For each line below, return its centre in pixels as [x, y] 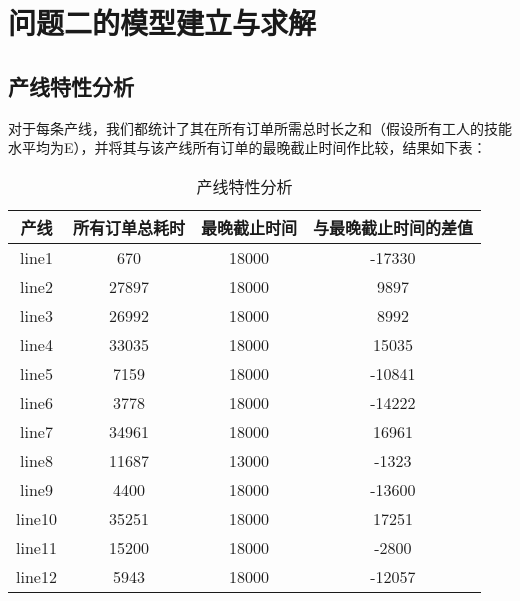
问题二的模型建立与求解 [162, 22]
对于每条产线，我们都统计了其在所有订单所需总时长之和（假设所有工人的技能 [260, 127]
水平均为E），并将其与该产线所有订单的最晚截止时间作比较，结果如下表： [247, 147]
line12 [36, 576]
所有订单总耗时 [128, 227]
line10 [36, 518]
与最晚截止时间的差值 [392, 227]
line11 [36, 547]
